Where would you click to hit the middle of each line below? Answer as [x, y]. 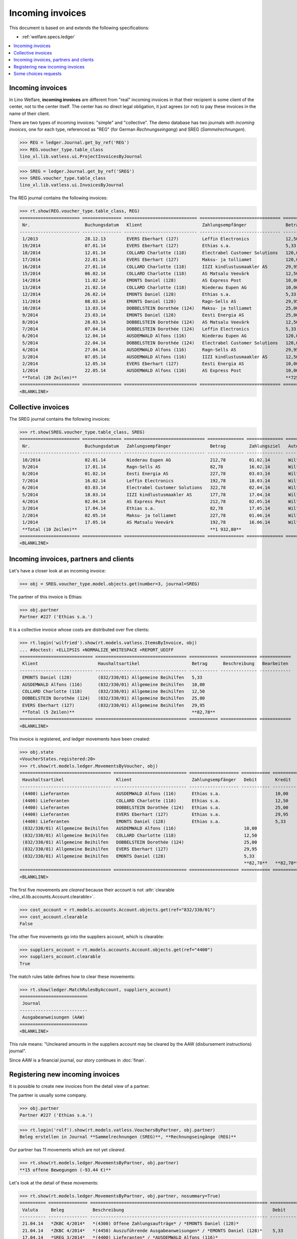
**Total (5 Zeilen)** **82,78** [119, 712]
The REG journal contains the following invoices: [58, 198]
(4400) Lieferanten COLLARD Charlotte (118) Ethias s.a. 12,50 [155, 801]
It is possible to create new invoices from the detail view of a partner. [79, 1086]
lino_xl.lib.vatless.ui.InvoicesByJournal [72, 185]
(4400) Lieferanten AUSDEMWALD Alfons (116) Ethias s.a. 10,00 [155, 794]
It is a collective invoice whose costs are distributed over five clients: [79, 630]
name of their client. [30, 113]
